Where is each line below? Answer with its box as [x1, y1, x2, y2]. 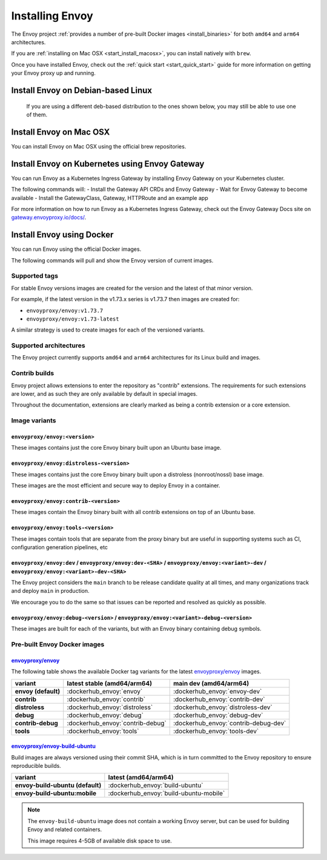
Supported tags [11, 272, 59, 280]
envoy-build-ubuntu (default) [15, 781, 102, 790]
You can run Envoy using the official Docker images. [11, 245, 142, 253]
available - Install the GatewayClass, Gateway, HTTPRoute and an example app [11, 194, 208, 201]
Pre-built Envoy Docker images [11, 640, 105, 648]
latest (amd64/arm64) [108, 773, 174, 782]
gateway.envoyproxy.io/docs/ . [11, 214, 87, 221]
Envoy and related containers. [27, 826, 102, 833]
